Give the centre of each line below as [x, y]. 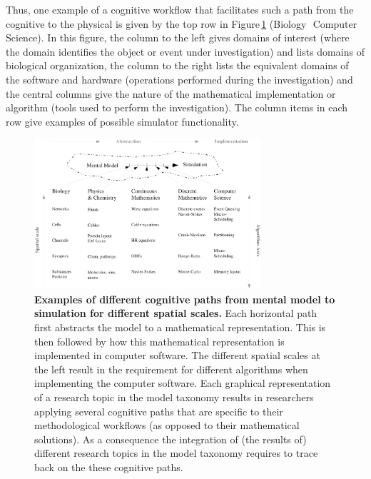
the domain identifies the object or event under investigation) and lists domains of [185, 51]
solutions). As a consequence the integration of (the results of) [171, 439]
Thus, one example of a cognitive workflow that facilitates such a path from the [180, 9]
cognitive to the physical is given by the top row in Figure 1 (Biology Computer [182, 23]
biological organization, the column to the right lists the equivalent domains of [177, 65]
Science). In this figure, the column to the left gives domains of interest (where [178, 37]
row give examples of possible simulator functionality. [122, 121]
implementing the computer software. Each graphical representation [183, 383]
